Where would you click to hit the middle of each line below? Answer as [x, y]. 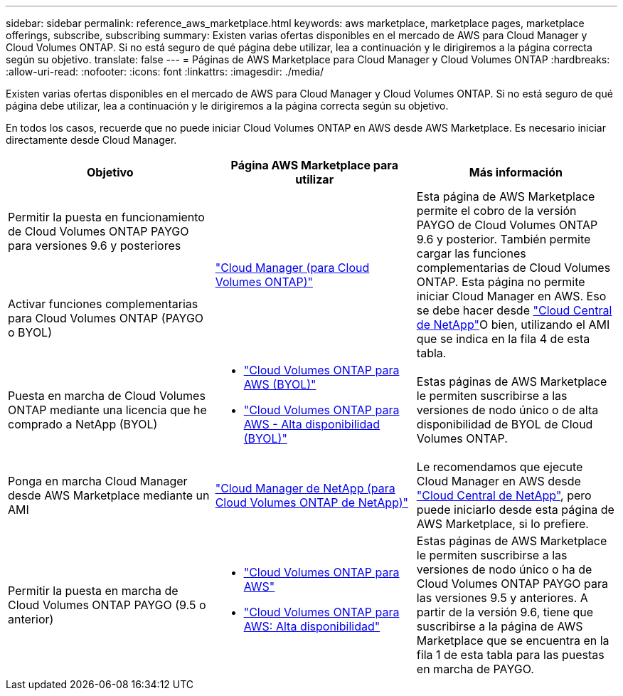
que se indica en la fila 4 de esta [503, 339]
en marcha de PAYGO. [475, 669]
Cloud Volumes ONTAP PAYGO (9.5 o [107, 605]
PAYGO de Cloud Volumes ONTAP [507, 225]
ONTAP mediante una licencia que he [107, 410]
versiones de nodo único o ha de [504, 569]
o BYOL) [30, 332]
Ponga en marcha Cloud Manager [98, 481]
